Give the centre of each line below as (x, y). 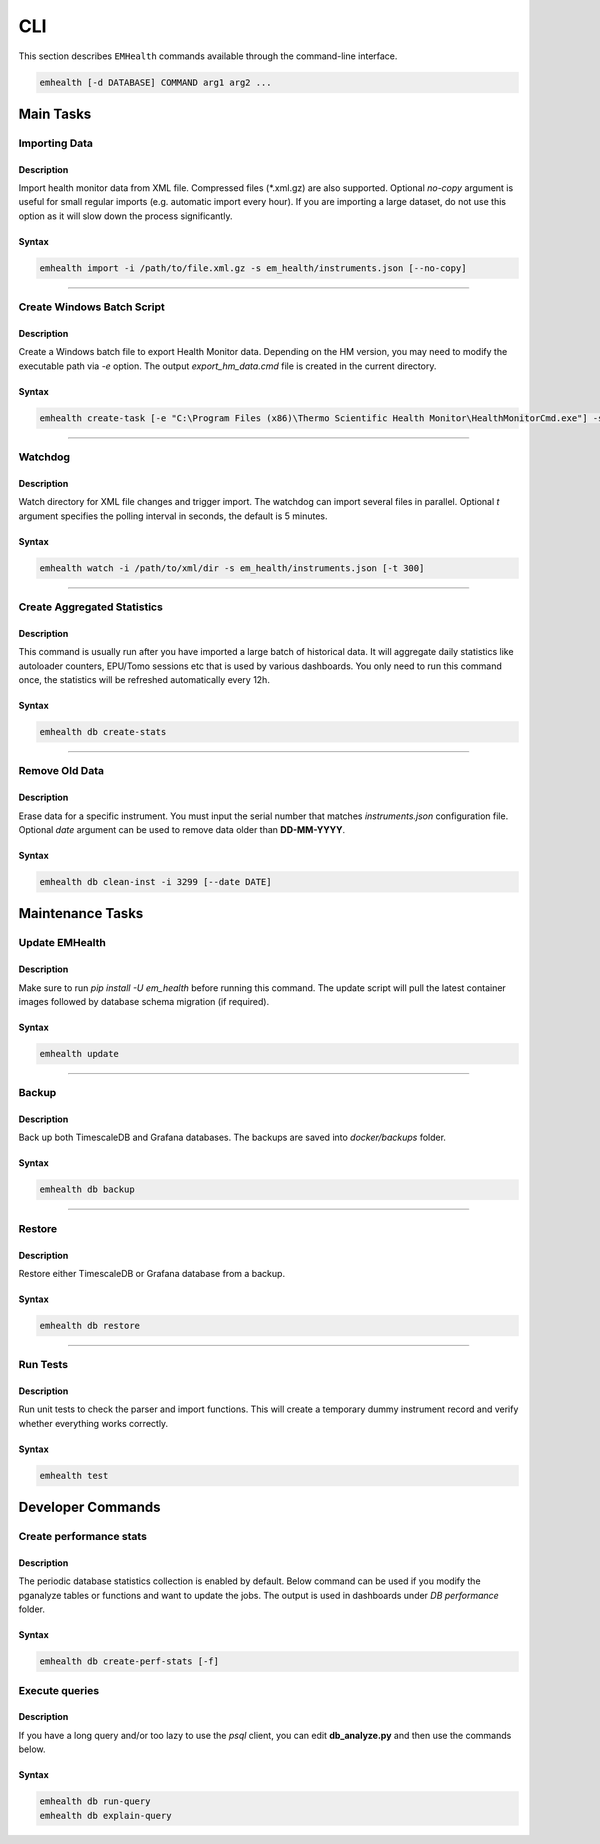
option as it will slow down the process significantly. (125, 216)
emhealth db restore (89, 1325)
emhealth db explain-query (105, 1815)
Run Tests (43, 1365)
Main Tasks (55, 113)
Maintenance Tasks (81, 913)
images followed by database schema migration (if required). (144, 1001)
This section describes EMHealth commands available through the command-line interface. (208, 56)
